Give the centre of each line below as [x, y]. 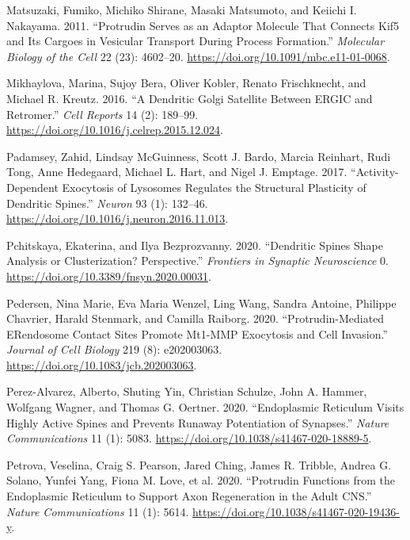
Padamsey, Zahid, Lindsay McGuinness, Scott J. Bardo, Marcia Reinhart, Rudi [199, 156]
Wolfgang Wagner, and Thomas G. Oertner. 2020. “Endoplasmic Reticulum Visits [205, 407]
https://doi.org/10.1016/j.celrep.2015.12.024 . [115, 130]
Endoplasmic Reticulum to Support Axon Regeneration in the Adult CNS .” [189, 496]
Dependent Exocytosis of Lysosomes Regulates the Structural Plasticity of [186, 187]
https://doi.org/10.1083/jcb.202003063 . [102, 364]
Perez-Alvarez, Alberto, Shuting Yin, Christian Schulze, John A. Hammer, [187, 391]
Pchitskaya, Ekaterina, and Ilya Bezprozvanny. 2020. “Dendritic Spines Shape [195, 245]
